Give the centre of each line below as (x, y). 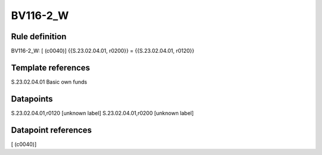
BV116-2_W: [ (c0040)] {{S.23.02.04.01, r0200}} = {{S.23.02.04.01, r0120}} (103, 51)
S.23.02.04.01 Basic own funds (49, 82)
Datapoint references (52, 130)
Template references (51, 67)
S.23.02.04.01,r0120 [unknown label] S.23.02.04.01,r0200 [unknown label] (102, 113)
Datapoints (32, 99)
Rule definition (39, 37)
